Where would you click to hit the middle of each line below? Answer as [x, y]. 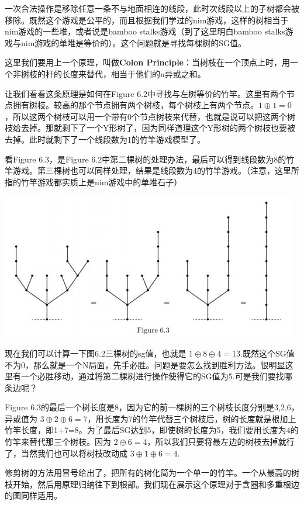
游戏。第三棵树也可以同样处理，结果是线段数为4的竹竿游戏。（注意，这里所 [156, 170]
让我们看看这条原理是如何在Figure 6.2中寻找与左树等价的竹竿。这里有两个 [146, 93]
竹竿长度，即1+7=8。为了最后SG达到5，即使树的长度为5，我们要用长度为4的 [152, 430]
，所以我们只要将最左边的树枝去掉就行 [221, 442]
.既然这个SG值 [267, 353]
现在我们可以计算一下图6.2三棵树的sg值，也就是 [96, 353]
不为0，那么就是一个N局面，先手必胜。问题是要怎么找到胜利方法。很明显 [145, 364]
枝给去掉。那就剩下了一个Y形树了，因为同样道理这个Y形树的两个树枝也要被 [150, 128]
